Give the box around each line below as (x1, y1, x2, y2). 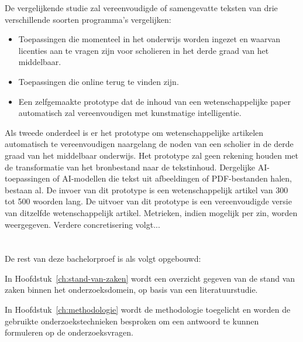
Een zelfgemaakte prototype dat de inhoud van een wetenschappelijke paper (18, 95, 291, 107)
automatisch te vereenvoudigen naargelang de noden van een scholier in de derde (5, 138, 294, 150)
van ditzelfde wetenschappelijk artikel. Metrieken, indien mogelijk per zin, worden (5, 206, 298, 218)
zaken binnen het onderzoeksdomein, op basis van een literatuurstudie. (5, 283, 258, 296)
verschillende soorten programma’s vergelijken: (5, 13, 171, 25)
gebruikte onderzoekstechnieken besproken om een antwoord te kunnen (5, 314, 259, 327)
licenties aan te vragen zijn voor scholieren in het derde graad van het (18, 44, 269, 56)
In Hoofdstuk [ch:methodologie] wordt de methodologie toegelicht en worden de (5, 303, 291, 316)
